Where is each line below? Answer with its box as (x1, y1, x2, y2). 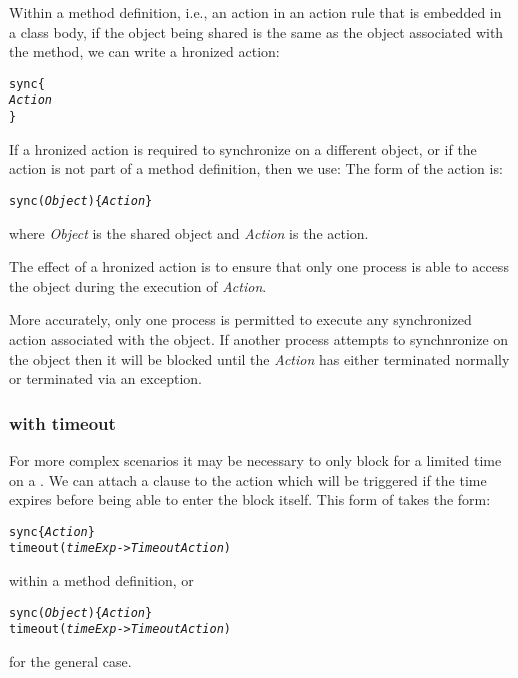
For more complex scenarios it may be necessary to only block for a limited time (9, 449, 502, 470)
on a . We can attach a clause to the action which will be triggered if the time (9, 469, 487, 490)
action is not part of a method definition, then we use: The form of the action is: (9, 158, 503, 179)
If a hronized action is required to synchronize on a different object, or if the (9, 138, 477, 159)
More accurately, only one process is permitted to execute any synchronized (9, 309, 472, 330)
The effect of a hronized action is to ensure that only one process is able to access (9, 256, 509, 277)
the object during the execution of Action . (9, 275, 267, 296)
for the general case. (9, 650, 132, 671)
